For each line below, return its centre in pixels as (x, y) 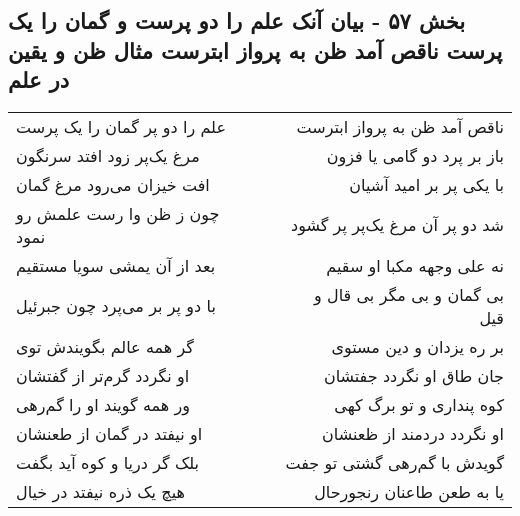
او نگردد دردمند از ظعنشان (413, 433)
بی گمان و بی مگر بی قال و (409, 294)
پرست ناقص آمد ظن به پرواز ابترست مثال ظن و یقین (255, 49)
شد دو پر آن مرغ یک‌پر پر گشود (397, 225)
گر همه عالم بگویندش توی (105, 346)
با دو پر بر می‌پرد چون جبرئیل (116, 306)
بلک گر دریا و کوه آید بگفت (108, 462)
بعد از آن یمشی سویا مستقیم (116, 265)
